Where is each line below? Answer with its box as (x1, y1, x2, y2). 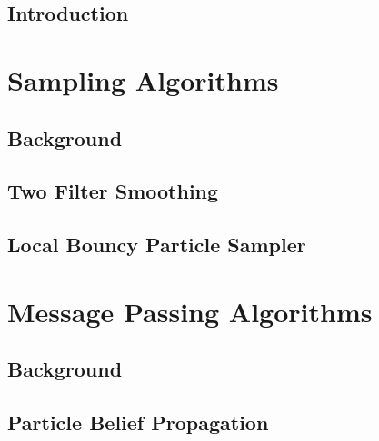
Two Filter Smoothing (7, 177, 219, 205)
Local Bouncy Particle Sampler (7, 230, 306, 259)
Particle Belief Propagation (7, 408, 269, 436)
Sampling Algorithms (7, 61, 279, 98)
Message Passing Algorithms (7, 292, 373, 329)
